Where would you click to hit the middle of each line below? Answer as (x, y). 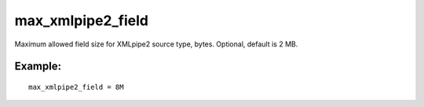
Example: (38, 66)
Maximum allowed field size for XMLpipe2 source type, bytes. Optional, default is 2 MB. (156, 44)
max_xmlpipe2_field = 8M (76, 87)
